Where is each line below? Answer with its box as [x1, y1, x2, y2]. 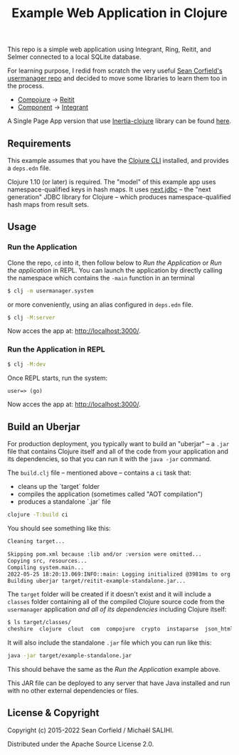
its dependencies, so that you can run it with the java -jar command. [7, 455, 212, 463]
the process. [7, 82, 44, 90]
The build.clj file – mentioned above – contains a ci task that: [7, 468, 192, 477]
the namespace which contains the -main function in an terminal [7, 273, 196, 282]
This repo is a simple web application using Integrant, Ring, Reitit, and [7, 45, 211, 54]
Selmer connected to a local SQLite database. [7, 53, 142, 61]
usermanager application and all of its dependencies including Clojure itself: [7, 605, 227, 613]
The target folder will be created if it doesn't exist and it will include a [7, 590, 212, 598]
